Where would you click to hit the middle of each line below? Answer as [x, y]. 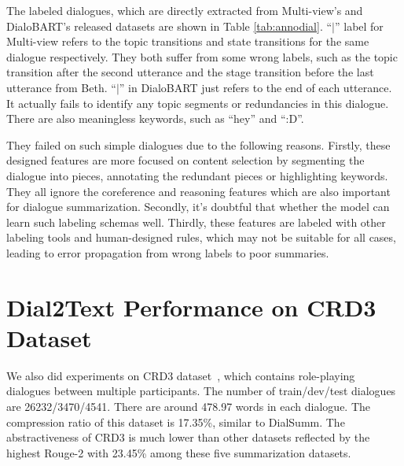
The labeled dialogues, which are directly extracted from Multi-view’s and [185, 10]
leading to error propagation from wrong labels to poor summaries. [168, 252]
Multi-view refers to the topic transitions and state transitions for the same [188, 41]
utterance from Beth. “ [61, 87]
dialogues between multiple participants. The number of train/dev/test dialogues [201, 391]
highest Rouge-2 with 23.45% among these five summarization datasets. [179, 452]
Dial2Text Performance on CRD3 [191, 307]
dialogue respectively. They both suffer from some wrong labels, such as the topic [202, 56]
